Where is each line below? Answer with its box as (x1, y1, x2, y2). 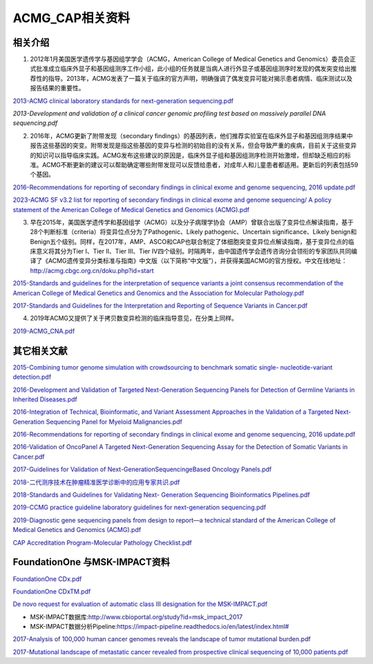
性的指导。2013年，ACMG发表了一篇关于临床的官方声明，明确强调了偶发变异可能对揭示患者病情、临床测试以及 (35, 74, 353, 82)
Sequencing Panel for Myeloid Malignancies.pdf (46, 417, 183, 426)
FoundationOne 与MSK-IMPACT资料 (12, 556, 171, 568)
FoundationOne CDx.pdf (12, 574, 82, 583)
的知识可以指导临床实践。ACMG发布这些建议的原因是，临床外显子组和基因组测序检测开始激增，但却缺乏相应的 (30, 151, 345, 159)
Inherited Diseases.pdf (12, 395, 77, 404)
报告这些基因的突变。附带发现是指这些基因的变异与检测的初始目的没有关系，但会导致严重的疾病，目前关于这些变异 (30, 142, 357, 150)
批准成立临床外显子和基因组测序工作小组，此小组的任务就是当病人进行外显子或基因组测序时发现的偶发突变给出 (35, 64, 351, 73)
